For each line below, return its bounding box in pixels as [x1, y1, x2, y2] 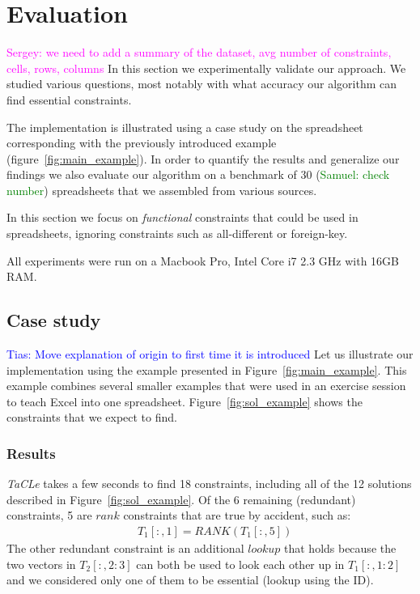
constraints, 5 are [6, 507, 92, 524]
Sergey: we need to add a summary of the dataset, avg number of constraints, [6, 44, 392, 61]
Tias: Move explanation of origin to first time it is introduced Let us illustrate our [6, 346, 414, 363]
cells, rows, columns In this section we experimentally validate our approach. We [6, 59, 406, 76]
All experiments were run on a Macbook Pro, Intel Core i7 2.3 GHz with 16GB [6, 252, 400, 269]
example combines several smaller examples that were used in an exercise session [6, 377, 406, 394]
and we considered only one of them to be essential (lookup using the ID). [6, 571, 374, 588]
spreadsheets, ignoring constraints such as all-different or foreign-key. [6, 225, 348, 242]
